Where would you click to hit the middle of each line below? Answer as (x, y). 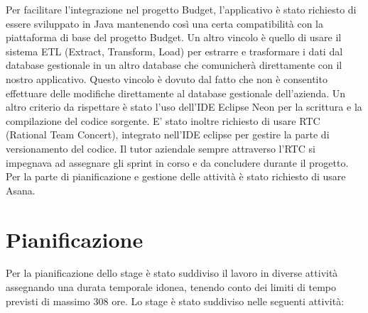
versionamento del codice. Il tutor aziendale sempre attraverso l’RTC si (161, 148)
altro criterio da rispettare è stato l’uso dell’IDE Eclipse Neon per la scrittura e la (184, 107)
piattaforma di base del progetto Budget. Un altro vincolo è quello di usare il (174, 37)
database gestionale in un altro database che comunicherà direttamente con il (174, 65)
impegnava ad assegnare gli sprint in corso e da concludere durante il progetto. (177, 162)
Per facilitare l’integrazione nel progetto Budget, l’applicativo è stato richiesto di (181, 9)
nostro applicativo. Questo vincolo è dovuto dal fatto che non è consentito (167, 78)
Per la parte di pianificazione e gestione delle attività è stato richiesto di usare (176, 176)
